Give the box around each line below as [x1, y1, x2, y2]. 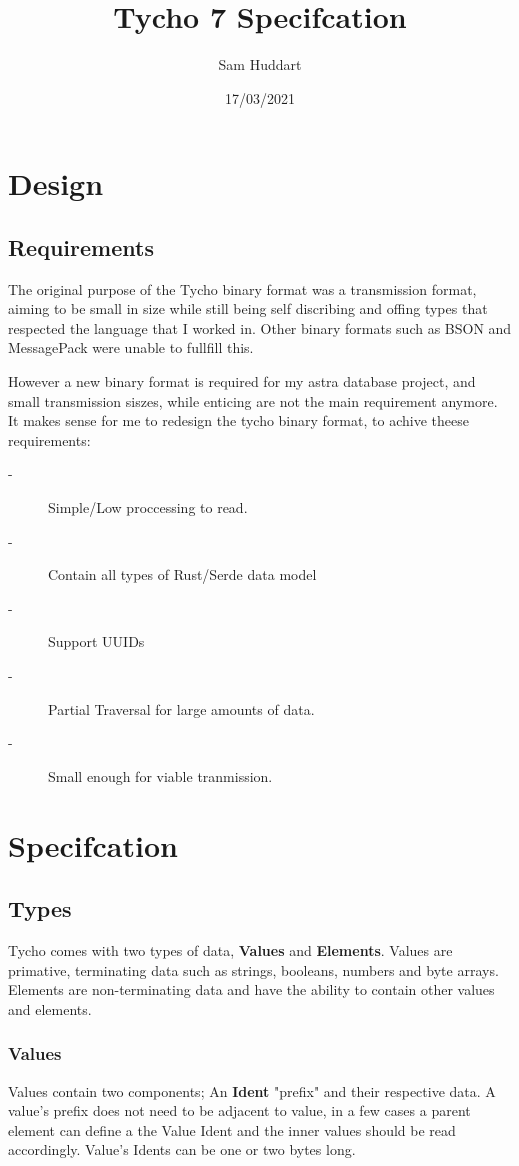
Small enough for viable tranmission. [48, 765, 273, 786]
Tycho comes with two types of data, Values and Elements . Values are [8, 939, 453, 960]
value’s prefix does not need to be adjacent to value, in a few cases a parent [8, 1100, 471, 1121]
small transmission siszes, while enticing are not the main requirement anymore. [8, 390, 498, 411]
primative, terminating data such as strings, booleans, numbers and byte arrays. [8, 959, 499, 980]
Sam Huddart [218, 54, 302, 75]
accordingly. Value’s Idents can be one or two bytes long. [8, 1139, 356, 1160]
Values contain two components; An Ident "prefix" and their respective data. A [8, 1080, 496, 1101]
